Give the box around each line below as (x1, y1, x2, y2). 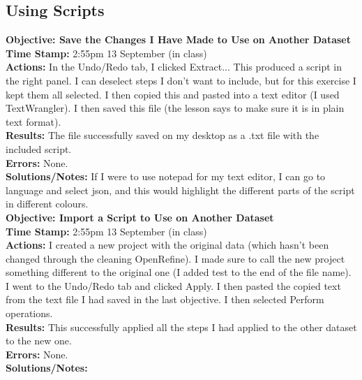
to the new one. (6, 333, 72, 348)
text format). (6, 114, 61, 129)
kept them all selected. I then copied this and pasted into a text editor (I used (6, 87, 340, 101)
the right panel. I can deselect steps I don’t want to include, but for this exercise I (6, 73, 356, 87)
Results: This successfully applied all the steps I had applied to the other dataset (6, 319, 357, 334)
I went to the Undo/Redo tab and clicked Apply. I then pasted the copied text (6, 278, 341, 293)
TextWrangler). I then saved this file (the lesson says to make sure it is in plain (6, 101, 345, 115)
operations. (6, 306, 53, 321)
